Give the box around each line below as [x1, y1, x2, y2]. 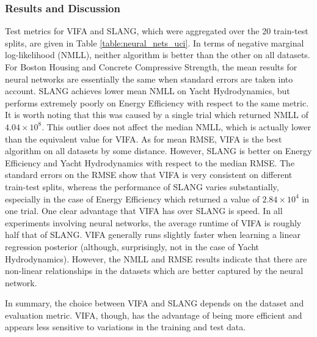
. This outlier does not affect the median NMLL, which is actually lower [42, 120, 312, 133]
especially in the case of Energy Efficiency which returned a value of [5, 192, 260, 205]
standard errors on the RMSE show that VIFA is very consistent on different [5, 168, 293, 181]
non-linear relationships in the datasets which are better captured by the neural [5, 264, 304, 277]
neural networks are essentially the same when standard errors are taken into [5, 72, 293, 85]
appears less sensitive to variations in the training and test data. [5, 320, 246, 333]
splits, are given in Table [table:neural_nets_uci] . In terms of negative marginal [5, 36, 304, 49]
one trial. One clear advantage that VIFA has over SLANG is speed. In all [5, 204, 283, 217]
